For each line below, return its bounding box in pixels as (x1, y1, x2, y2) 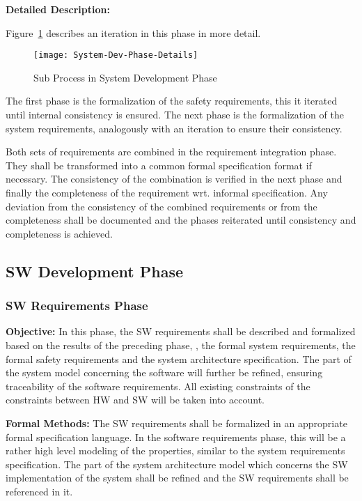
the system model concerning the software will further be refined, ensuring (6, 365, 323, 380)
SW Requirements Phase (6, 297, 148, 314)
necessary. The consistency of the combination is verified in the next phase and (6, 171, 343, 186)
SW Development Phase (6, 260, 183, 282)
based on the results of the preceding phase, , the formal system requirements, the (6, 337, 356, 352)
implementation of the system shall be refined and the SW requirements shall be (6, 470, 349, 485)
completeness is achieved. (6, 226, 113, 240)
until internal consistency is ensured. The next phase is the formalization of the (6, 107, 344, 122)
